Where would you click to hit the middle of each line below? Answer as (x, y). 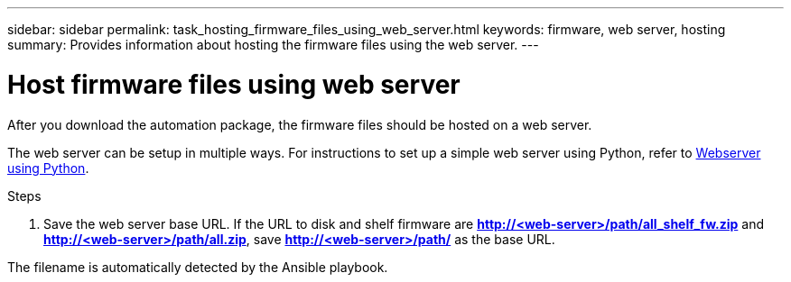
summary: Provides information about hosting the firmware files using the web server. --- (273, 45)
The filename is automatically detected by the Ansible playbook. (198, 267)
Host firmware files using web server (234, 84)
